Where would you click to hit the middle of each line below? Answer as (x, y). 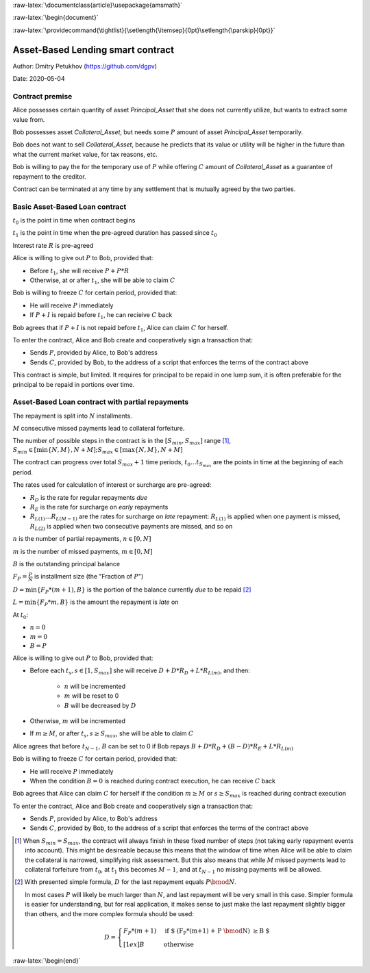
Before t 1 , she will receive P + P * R (79, 271)
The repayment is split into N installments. (73, 416)
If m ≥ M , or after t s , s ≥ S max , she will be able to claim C (112, 734)
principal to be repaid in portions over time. (74, 384)
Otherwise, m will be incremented (78, 721)
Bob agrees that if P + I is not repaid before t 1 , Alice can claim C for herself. (121, 328)
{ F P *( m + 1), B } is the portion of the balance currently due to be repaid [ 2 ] (144, 590)
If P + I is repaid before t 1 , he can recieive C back (101, 316)
